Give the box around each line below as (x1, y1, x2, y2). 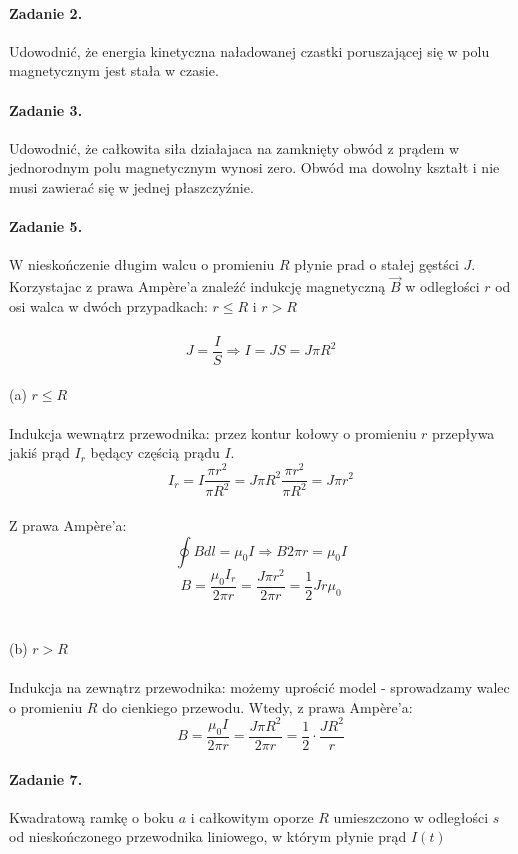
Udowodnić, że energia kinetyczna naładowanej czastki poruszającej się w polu (9, 40, 490, 61)
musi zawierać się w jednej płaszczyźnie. (9, 176, 254, 197)
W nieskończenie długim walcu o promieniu (9, 254, 275, 275)
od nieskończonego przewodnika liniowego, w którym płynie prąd (9, 826, 407, 847)
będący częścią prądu (90, 442, 220, 463)
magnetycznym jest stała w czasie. (9, 60, 219, 81)
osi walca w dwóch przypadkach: (9, 295, 208, 316)
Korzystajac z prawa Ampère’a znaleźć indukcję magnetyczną (9, 276, 386, 297)
